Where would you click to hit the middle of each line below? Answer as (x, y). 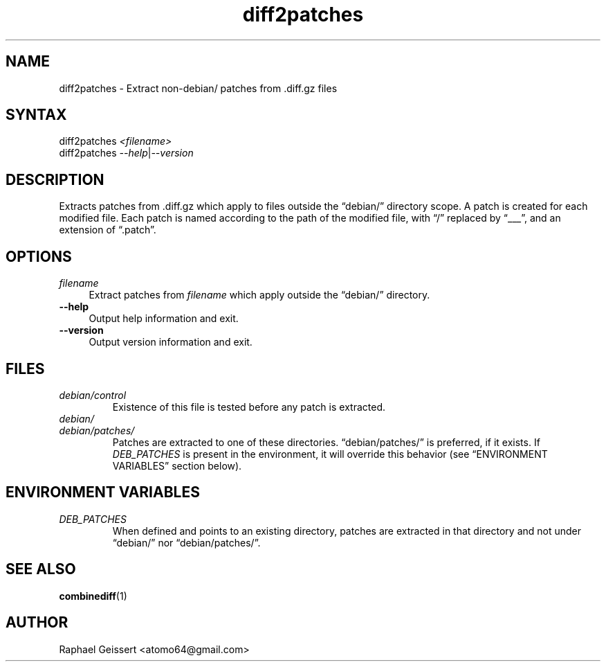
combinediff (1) (93, 596)
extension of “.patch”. (108, 230)
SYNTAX (36, 115)
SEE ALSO (41, 569)
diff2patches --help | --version (126, 153)
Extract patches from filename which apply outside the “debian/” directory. (259, 295)
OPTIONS (39, 256)
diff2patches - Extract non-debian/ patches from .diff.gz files (198, 88)
